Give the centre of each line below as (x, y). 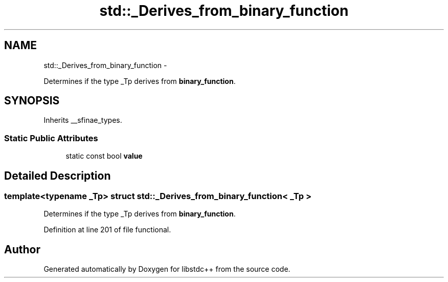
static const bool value (104, 156)
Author (22, 249)
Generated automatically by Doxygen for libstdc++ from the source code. (167, 269)
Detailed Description (58, 176)
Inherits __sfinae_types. (83, 120)
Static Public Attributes (51, 138)
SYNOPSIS (32, 101)
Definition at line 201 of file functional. (107, 230)
